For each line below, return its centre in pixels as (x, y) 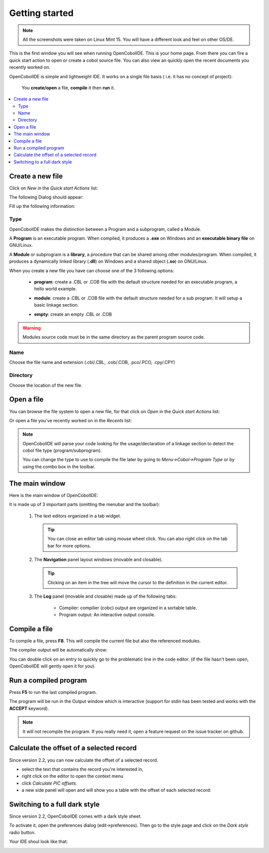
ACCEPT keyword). (29, 708)
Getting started (41, 13)
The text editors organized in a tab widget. (78, 515)
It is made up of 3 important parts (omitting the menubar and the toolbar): (85, 505)
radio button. (22, 832)
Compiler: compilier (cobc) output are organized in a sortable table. (128, 608)
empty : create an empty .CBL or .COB (73, 314)
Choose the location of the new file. (46, 385)
